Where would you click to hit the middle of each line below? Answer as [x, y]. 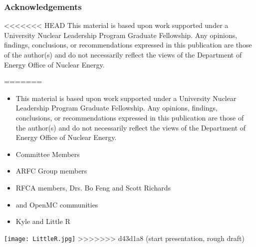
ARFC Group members [51, 171]
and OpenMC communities [57, 204]
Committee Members [48, 154]
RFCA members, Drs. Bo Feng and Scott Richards [93, 187]
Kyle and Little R [43, 221]
